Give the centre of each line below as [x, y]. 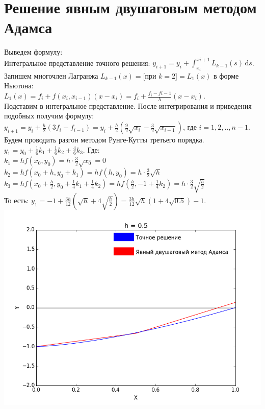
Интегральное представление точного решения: [77, 63]
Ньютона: [19, 86]
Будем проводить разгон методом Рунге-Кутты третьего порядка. [104, 140]
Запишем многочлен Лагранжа [51, 75]
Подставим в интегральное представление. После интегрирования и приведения [128, 105]
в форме [226, 75]
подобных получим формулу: [49, 116]
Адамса [28, 27]
